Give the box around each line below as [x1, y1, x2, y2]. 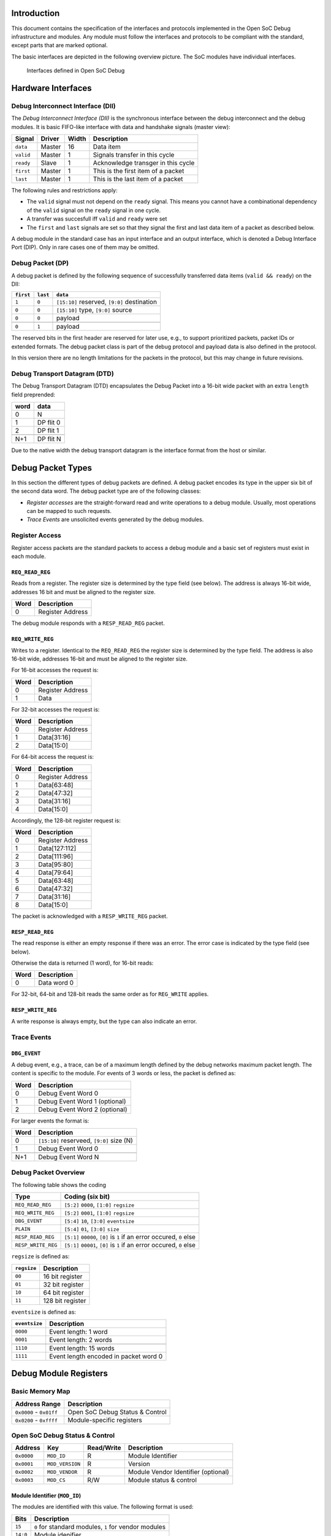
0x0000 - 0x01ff [15, 1408, 58, 1416]
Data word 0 [38, 979, 74, 987]
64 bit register [43, 1288, 84, 1296]
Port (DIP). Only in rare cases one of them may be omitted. [11, 243, 159, 251]
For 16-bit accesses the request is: [11, 667, 99, 674]
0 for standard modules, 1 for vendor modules [34, 1522, 165, 1531]
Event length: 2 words [49, 1335, 113, 1344]
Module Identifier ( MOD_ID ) [11, 1492, 82, 1499]
